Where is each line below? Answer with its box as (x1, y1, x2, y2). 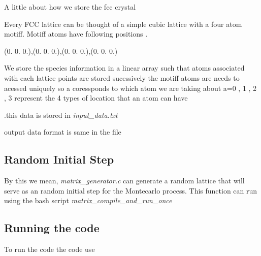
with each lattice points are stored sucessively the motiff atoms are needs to (4, 72, 240, 83)
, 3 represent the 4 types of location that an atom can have (4, 92, 188, 103)
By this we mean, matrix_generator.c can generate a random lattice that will (4, 175, 245, 186)
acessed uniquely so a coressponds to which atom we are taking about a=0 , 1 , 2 (4, 82, 257, 93)
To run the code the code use (4, 244, 95, 254)
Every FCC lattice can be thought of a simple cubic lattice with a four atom (4, 18, 242, 29)
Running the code (4, 220, 100, 236)
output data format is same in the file (4, 126, 121, 137)
